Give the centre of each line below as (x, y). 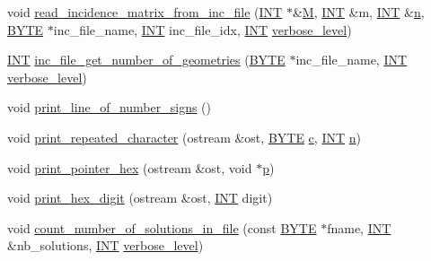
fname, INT (359, 227)
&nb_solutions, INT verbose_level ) (106, 245)
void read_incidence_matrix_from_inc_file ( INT (145, 12)
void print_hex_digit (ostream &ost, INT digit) (140, 198)
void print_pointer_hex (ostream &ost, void (130, 167)
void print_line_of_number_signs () (110, 107)
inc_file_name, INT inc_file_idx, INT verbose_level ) (202, 29)
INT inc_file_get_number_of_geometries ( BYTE (146, 60)
